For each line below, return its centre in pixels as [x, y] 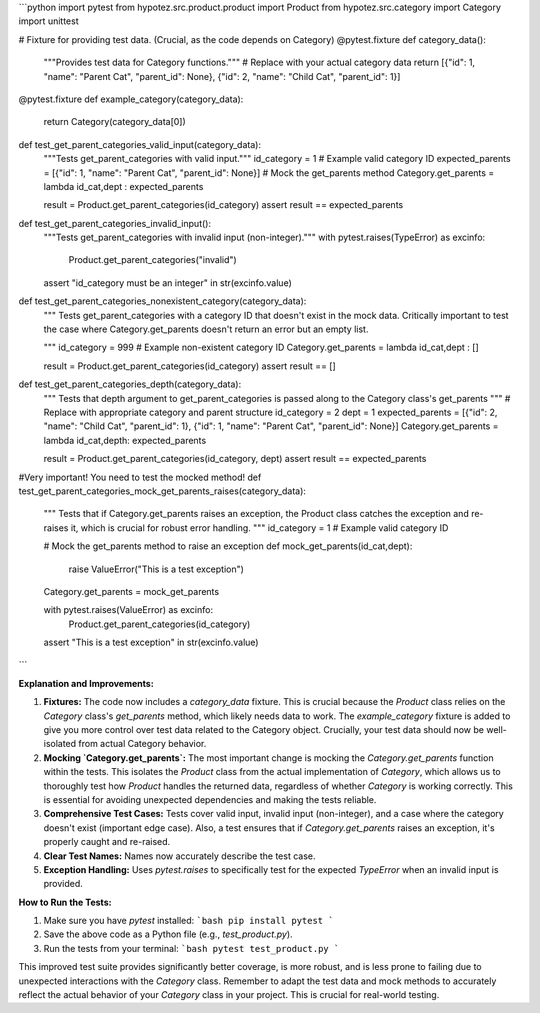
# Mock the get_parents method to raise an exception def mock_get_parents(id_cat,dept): [228, 546]
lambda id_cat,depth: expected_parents [125, 440]
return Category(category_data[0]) [115, 122]
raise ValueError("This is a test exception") [156, 569]
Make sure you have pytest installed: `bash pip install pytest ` [188, 921]
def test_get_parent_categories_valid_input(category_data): [140, 144]
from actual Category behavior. [142, 744]
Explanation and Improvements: [86, 683]
